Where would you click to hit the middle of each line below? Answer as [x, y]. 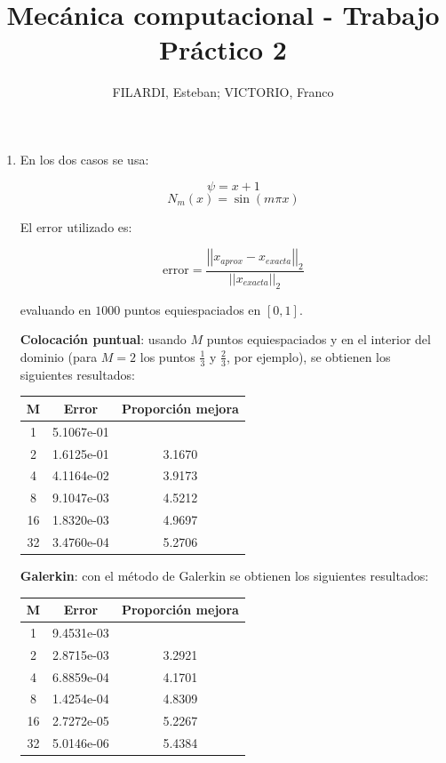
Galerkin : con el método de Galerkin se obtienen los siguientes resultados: [224, 575]
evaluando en [56, 309]
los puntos [167, 356]
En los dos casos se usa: [84, 159]
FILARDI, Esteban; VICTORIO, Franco [223, 92]
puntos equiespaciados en [192, 309]
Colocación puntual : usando [103, 339]
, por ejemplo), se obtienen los [308, 356]
